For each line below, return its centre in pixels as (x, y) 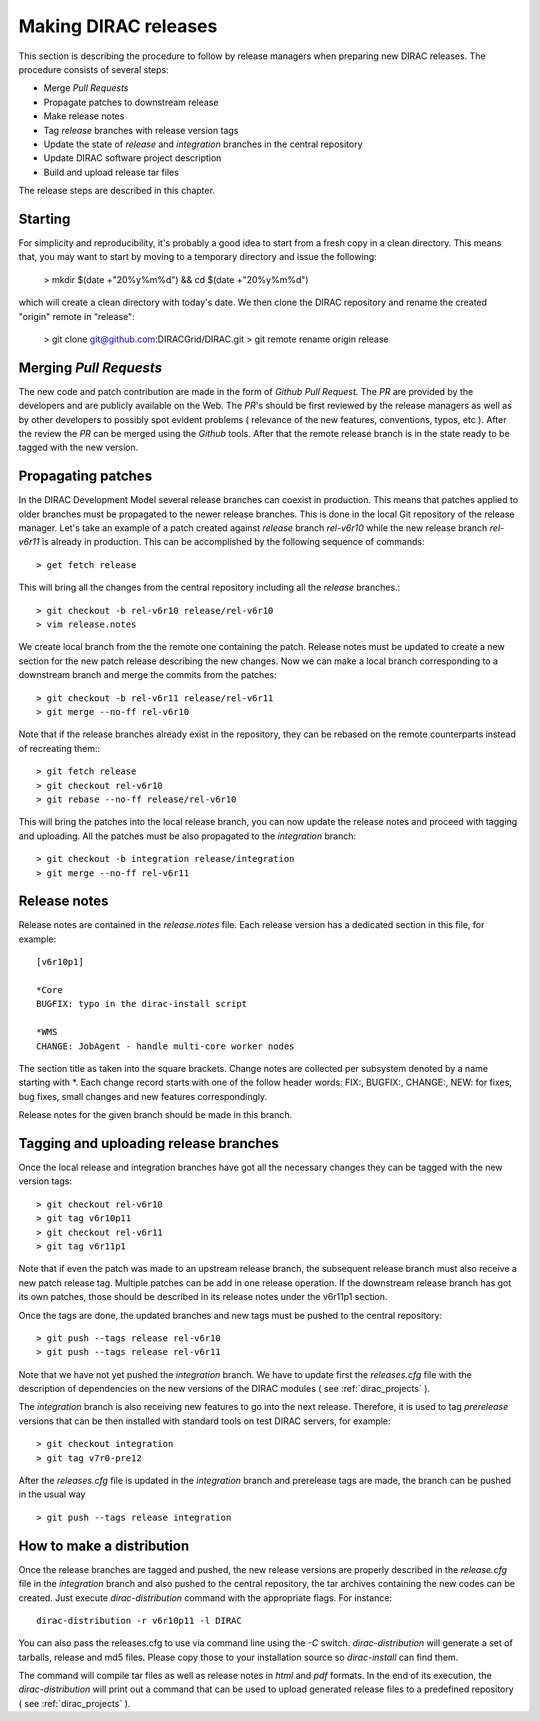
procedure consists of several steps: (93, 69)
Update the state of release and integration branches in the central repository (203, 144)
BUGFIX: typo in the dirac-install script (142, 1004)
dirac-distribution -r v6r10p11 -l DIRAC (139, 1620)
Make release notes (84, 116)
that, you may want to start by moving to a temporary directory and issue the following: (197, 257)
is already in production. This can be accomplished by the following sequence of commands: (233, 542)
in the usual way (52, 1494)
